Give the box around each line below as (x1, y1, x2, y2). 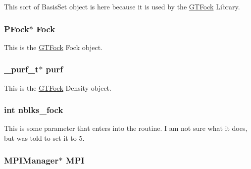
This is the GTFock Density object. (4, 82, 111, 93)
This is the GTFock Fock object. (4, 42, 102, 52)
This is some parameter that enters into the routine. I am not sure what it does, (4, 123, 248, 133)
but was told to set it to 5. (4, 133, 85, 143)
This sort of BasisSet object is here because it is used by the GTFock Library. (4, 1, 240, 11)
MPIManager (4, 154, 59, 166)
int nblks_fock (4, 104, 63, 116)
